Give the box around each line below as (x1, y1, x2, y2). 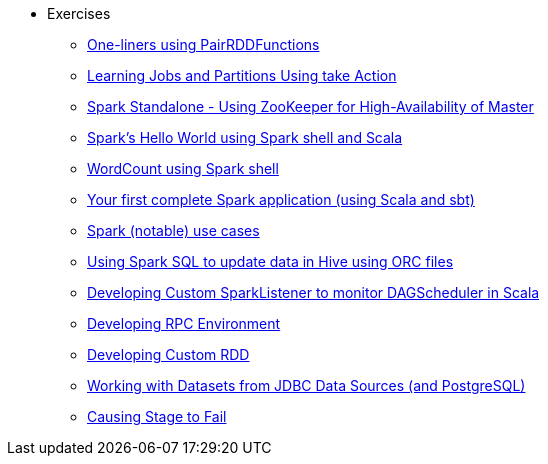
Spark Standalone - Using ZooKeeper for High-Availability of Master (87, 98, 534, 115)
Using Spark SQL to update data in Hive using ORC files (87, 253, 454, 270)
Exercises (47, 5, 111, 22)
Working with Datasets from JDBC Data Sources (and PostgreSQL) (87, 377, 526, 394)
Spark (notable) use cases (87, 222, 260, 239)
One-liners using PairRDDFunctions (87, 36, 320, 53)
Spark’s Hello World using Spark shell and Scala (87, 129, 403, 146)
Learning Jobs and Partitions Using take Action (87, 67, 397, 84)
